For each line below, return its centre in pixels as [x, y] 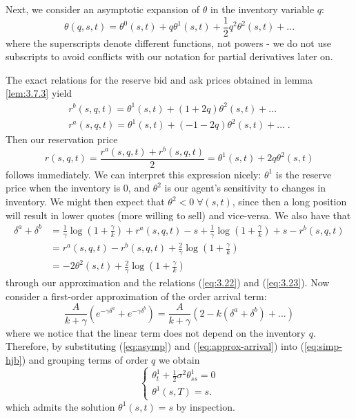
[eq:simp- [323, 346]
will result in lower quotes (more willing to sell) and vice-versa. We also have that [178, 215]
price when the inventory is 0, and [78, 188]
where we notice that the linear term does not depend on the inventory [156, 332]
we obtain [179, 359]
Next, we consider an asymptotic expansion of [103, 9]
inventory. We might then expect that [85, 202]
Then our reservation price [62, 139]
